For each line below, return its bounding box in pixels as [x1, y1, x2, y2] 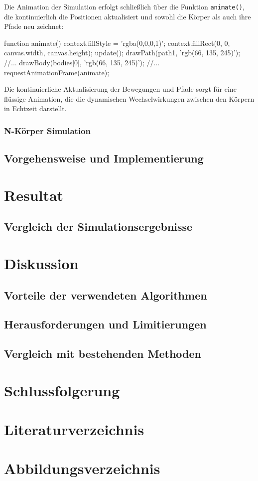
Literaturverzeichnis [4, 419, 144, 440]
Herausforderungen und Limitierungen [4, 317, 207, 332]
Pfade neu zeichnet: [4, 21, 64, 31]
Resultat [4, 184, 64, 205]
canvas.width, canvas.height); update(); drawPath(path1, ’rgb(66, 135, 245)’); [4, 47, 241, 58]
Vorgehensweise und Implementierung [4, 151, 204, 166]
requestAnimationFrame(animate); [4, 67, 110, 77]
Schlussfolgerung [4, 380, 120, 400]
